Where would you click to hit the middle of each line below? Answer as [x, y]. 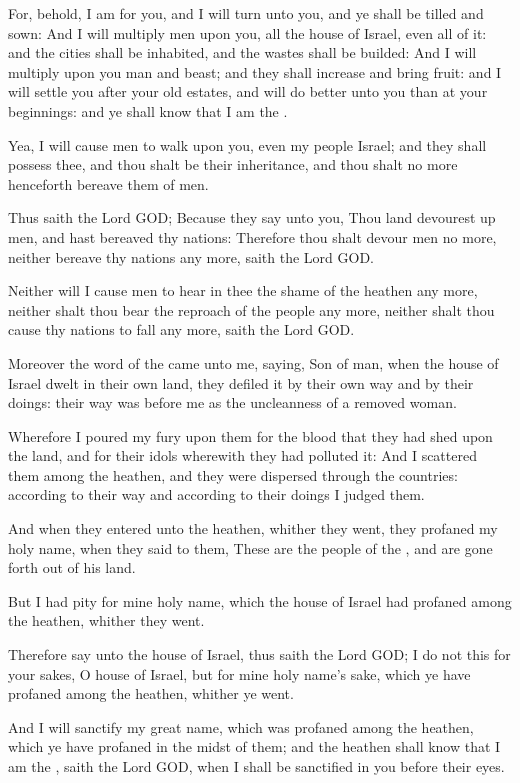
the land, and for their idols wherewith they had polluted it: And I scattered [242, 455]
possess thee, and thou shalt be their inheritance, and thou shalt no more [233, 164]
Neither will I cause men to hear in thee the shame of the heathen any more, [243, 290]
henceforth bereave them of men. [108, 183]
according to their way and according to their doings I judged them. [216, 494]
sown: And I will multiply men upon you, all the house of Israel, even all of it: [247, 32]
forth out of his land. [72, 567]
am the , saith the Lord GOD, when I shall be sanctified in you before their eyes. [256, 766]
